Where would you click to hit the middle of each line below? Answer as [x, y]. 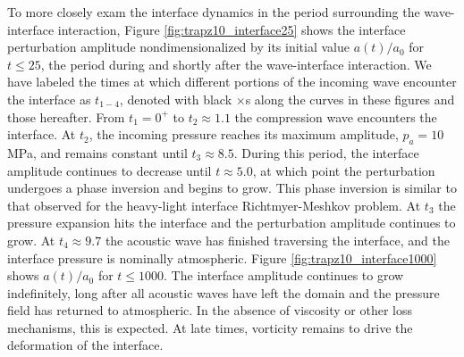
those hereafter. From [66, 116]
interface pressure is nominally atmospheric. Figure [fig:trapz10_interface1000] [222, 257]
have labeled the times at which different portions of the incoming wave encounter [232, 82]
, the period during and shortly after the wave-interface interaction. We [236, 64]
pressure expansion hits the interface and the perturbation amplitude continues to [232, 223]
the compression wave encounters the [336, 116]
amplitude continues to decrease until [110, 170]
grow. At [31, 240]
